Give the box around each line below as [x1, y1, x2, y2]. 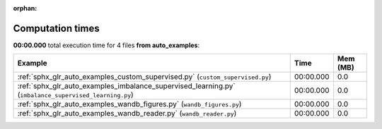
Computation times [13, 22, 100, 35]
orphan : [13, 4, 37, 12]
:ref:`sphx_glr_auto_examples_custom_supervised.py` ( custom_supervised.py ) [17, 72, 272, 82]
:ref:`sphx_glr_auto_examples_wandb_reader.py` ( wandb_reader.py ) [17, 109, 237, 118]
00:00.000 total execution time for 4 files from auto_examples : [13, 41, 200, 49]
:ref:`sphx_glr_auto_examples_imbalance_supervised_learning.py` [17, 81, 236, 91]
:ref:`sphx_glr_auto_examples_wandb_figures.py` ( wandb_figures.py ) [17, 99, 242, 109]
